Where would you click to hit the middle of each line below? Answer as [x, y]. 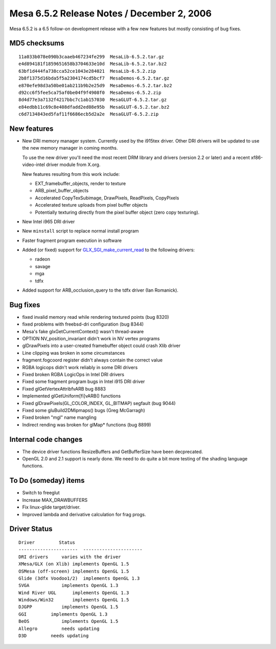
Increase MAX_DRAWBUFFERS [55, 500]
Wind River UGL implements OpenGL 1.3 [74, 593]
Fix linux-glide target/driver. [51, 507]
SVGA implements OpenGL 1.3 [68, 585]
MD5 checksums [37, 43]
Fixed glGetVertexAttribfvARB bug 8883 [64, 389]
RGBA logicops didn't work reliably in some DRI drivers [80, 367]
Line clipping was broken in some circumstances [74, 353]
